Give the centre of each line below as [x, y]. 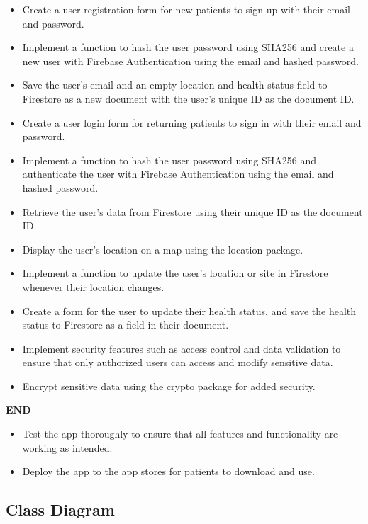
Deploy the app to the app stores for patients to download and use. [168, 471]
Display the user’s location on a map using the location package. [163, 249]
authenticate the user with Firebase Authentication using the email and [178, 174]
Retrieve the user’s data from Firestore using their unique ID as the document [193, 211]
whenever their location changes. [93, 286]
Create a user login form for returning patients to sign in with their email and [192, 122]
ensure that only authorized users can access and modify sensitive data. [178, 362]
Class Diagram [60, 509]
